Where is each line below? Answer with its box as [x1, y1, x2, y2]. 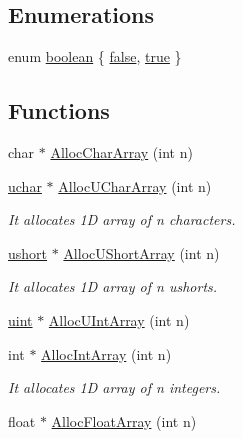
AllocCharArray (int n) [50, 142, 193, 162]
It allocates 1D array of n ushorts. [8, 276, 218, 297]
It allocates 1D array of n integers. [8, 377, 221, 398]
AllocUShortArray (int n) [63, 242, 220, 263]
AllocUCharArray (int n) [58, 175, 212, 196]
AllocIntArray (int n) [41, 343, 172, 364]
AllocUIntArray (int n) [48, 309, 190, 330]
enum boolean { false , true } [8, 46, 182, 67]
